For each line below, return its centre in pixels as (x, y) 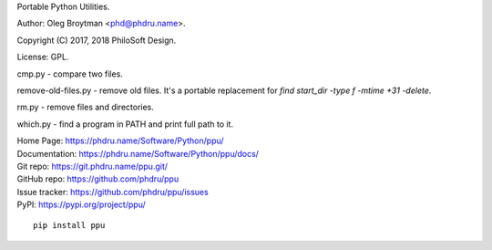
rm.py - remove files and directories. (86, 107)
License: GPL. (43, 57)
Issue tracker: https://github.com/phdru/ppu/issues (113, 192)
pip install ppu (69, 225)
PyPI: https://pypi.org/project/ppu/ (81, 204)
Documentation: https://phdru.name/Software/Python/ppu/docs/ (138, 153)
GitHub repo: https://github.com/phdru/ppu (98, 179)
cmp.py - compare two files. (70, 74)
